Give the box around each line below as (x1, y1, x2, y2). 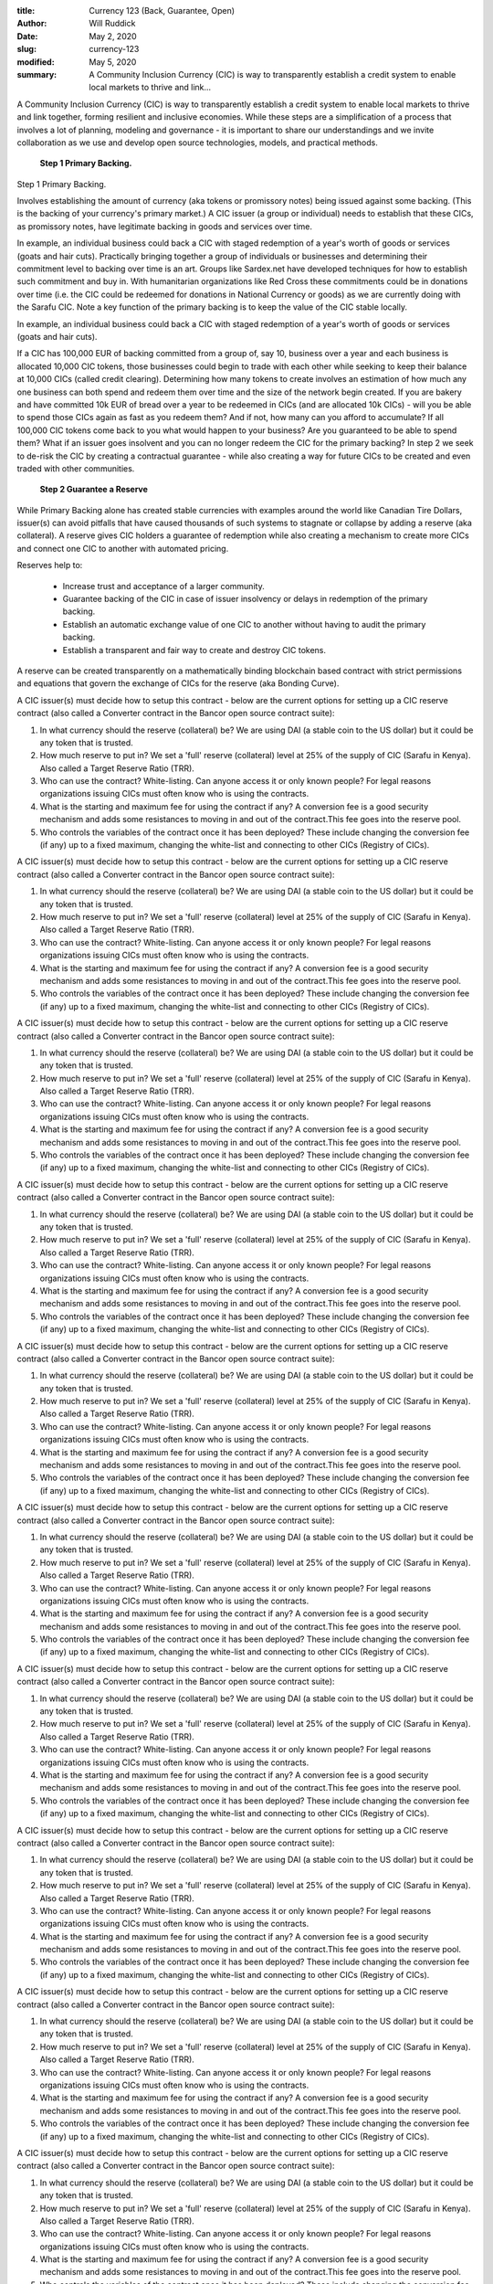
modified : (16, 56, 55, 68)
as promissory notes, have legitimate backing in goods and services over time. (16, 220, 313, 232)
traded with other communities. (16, 462, 135, 474)
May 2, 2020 (89, 30, 137, 41)
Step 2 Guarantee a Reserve (39, 484, 148, 495)
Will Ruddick (89, 18, 136, 29)
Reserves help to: (16, 560, 83, 571)
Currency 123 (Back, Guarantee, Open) (89, 5, 236, 16)
